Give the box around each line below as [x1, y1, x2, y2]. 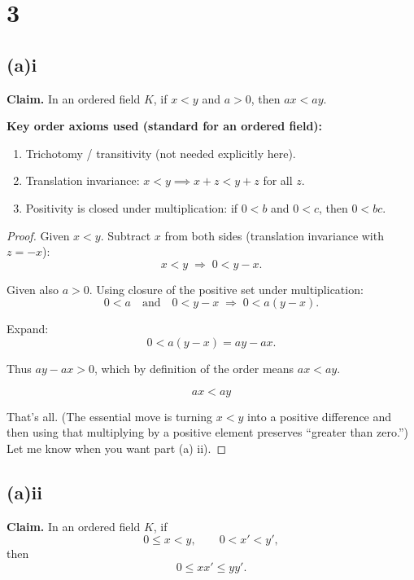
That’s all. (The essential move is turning [7, 407, 213, 424]
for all [263, 172, 293, 189]
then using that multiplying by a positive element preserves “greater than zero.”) [7, 424, 408, 441]
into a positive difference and [246, 407, 392, 424]
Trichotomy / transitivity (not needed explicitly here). [25, 144, 296, 161]
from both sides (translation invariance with [164, 226, 384, 244]
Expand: [7, 320, 49, 337]
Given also [7, 280, 59, 297]
